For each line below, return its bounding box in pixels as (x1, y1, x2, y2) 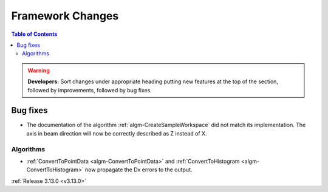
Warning (27, 67, 50, 74)
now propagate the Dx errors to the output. (85, 166, 193, 173)
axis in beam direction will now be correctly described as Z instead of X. (26, 129, 207, 137)
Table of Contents (11, 30, 58, 38)
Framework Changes (11, 9, 119, 22)
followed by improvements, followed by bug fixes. (27, 86, 152, 94)
